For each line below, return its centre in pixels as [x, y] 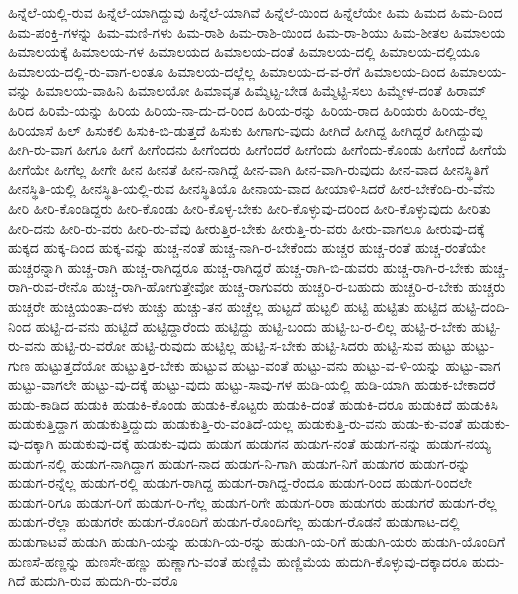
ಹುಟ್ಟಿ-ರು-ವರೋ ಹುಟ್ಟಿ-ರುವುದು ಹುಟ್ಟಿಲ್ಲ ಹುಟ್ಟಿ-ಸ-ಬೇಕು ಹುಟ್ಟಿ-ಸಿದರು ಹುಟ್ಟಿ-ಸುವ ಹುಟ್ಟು [253, 345]
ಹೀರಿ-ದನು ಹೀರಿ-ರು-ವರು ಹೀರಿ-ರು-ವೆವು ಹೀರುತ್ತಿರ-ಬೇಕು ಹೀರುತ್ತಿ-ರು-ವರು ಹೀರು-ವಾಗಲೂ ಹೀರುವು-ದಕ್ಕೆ [246, 227]
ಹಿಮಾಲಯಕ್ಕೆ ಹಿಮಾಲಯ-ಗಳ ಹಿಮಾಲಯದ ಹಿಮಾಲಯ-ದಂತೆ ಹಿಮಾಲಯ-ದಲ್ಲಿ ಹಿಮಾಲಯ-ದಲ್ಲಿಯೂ [244, 51]
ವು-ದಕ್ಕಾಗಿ [31, 443]
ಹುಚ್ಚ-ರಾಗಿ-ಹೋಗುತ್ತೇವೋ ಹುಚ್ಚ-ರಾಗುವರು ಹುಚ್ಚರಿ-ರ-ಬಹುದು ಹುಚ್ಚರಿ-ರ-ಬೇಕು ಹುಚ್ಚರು [299, 286]
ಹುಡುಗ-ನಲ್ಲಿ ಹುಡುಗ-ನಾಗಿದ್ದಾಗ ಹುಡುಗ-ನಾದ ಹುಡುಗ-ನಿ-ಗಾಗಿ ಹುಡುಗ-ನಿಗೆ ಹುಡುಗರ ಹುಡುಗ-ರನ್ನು [239, 462]
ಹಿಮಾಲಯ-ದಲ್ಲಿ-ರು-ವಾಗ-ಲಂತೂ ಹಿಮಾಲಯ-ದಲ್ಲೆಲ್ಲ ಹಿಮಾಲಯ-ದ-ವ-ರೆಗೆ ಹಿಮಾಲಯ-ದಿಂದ [227, 70]
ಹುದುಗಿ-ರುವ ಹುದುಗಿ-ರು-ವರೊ [103, 580]
